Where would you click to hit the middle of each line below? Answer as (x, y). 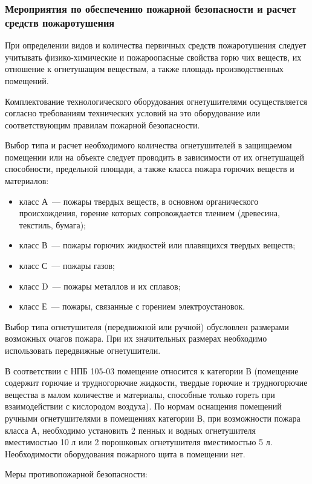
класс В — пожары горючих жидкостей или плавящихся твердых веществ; (157, 245)
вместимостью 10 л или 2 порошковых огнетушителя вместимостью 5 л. (139, 442)
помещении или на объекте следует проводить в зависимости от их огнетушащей (154, 157)
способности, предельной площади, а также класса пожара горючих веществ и (150, 169)
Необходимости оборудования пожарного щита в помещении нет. (125, 453)
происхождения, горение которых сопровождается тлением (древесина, (149, 213)
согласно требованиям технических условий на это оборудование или (133, 113)
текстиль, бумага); (53, 224)
